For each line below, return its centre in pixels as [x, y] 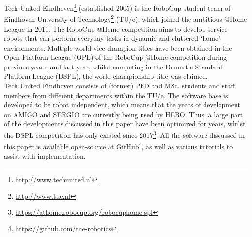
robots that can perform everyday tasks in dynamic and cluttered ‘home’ [112, 38]
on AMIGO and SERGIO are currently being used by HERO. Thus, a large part [124, 114]
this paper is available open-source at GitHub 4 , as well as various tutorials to [118, 145]
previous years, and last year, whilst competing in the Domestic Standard [113, 66]
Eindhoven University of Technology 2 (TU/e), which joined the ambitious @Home [126, 18]
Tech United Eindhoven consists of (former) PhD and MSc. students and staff [119, 86]
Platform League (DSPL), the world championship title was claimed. [106, 76]
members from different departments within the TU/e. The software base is [116, 95]
